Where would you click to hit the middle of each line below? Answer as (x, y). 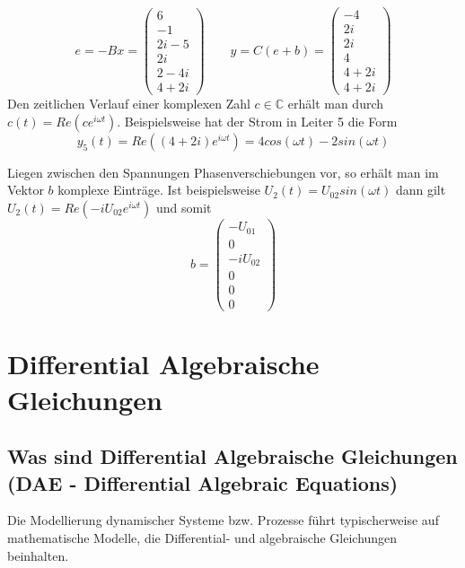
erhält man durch (336, 104)
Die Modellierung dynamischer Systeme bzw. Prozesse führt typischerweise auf (223, 520)
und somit (184, 208)
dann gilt (421, 190)
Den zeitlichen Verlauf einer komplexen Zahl (129, 104)
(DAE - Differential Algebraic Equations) (203, 482)
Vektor (26, 190)
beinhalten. (38, 555)
